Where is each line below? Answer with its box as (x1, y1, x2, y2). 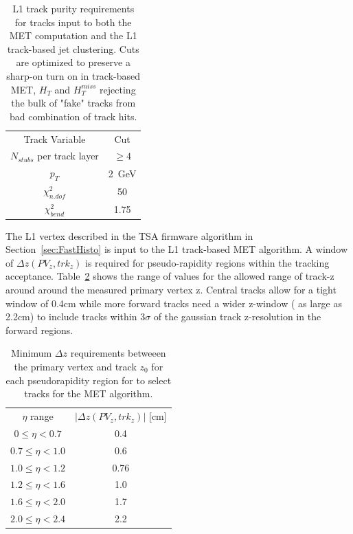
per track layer (37, 148, 99, 163)
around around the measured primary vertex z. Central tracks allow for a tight (5, 282, 337, 297)
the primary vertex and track (14, 359, 137, 374)
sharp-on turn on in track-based (6, 68, 141, 82)
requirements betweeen (70, 346, 166, 360)
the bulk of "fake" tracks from (11, 96, 136, 110)
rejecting (100, 82, 136, 96)
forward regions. (5, 322, 73, 337)
